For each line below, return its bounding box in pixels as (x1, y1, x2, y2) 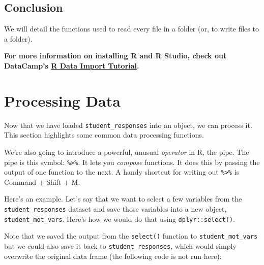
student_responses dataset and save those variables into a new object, (4, 204, 227, 214)
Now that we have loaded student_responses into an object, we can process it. (4, 119, 252, 130)
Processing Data (4, 90, 121, 111)
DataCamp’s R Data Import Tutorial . (4, 60, 139, 71)
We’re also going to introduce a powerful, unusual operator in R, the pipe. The (4, 146, 249, 157)
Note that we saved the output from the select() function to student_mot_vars (4, 230, 258, 241)
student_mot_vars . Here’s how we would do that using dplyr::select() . (4, 213, 235, 224)
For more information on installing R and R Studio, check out (4, 50, 227, 61)
